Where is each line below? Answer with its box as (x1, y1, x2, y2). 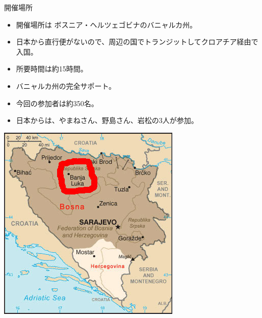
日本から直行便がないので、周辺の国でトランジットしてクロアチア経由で (16, 36, 258, 47)
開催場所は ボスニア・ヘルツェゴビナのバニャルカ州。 (16, 19, 197, 30)
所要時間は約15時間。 (16, 63, 88, 74)
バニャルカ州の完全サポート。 (16, 80, 116, 91)
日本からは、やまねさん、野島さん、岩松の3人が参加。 (16, 115, 198, 126)
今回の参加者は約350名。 (16, 97, 98, 108)
